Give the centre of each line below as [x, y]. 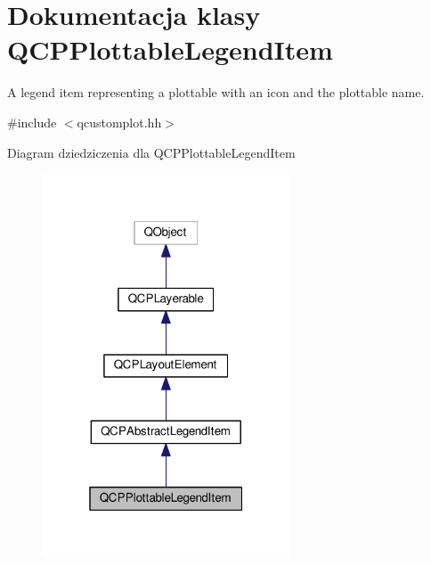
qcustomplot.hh [119, 122]
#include [32, 122]
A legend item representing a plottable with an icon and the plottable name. [216, 92]
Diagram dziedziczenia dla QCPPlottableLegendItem [151, 152]
